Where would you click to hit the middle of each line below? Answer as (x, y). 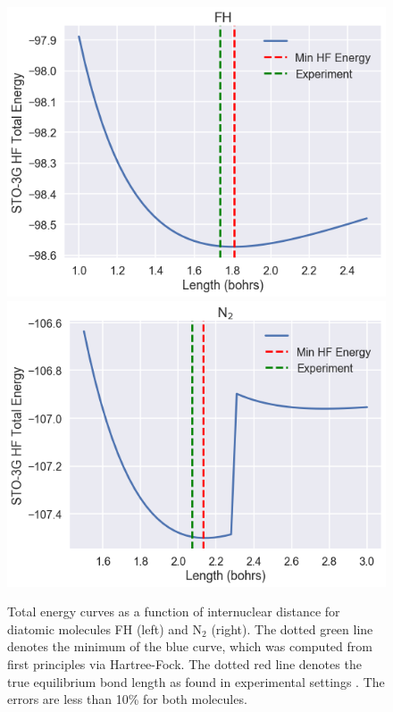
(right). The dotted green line (292, 628)
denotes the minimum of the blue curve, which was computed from (190, 646)
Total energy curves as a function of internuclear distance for (174, 611)
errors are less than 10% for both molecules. (127, 699)
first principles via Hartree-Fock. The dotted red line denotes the (184, 664)
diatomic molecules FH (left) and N (105, 628)
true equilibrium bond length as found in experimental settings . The (196, 681)
